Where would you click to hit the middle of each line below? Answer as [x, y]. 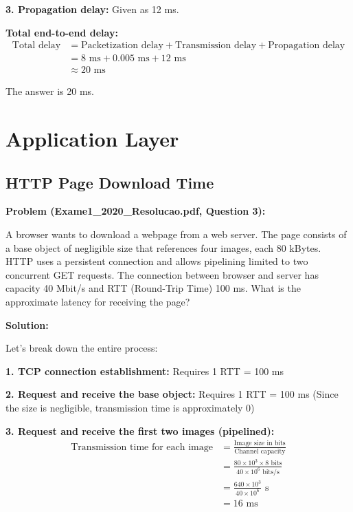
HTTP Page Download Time [110, 182]
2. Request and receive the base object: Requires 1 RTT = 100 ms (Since [172, 394]
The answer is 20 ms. [50, 91]
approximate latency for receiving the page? [98, 302]
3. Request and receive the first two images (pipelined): [140, 430]
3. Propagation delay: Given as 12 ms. [92, 9]
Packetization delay [122, 46]
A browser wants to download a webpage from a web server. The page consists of [176, 234]
